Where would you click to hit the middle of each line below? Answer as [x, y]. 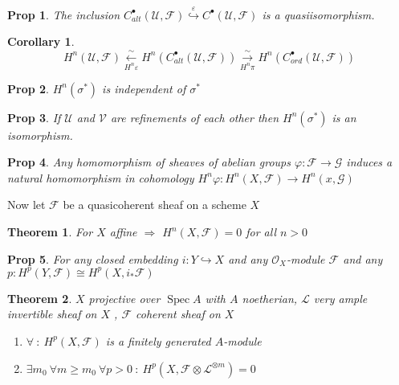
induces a [369, 162]
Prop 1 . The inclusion [64, 14]
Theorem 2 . [40, 298]
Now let [26, 205]
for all [261, 232]
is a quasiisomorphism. [318, 14]
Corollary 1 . [41, 41]
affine [123, 232]
